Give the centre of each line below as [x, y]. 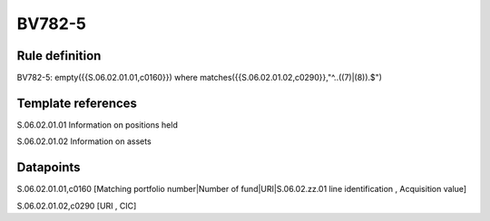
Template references [77, 103]
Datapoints [49, 168]
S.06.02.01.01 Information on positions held [98, 125]
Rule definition [59, 56]
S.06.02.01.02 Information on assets [84, 141]
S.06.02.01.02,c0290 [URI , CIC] [77, 206]
